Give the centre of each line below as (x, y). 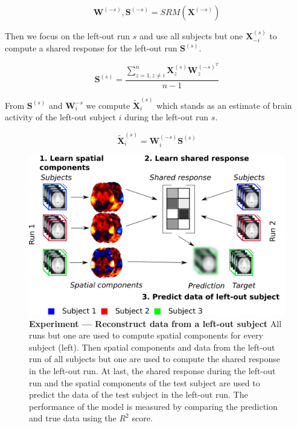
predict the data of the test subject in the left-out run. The (139, 394)
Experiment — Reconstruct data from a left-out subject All (155, 323)
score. (142, 418)
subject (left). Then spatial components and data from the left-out (152, 347)
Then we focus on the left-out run (68, 35)
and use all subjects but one (191, 35)
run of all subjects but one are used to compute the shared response (155, 359)
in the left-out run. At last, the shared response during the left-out (152, 371)
